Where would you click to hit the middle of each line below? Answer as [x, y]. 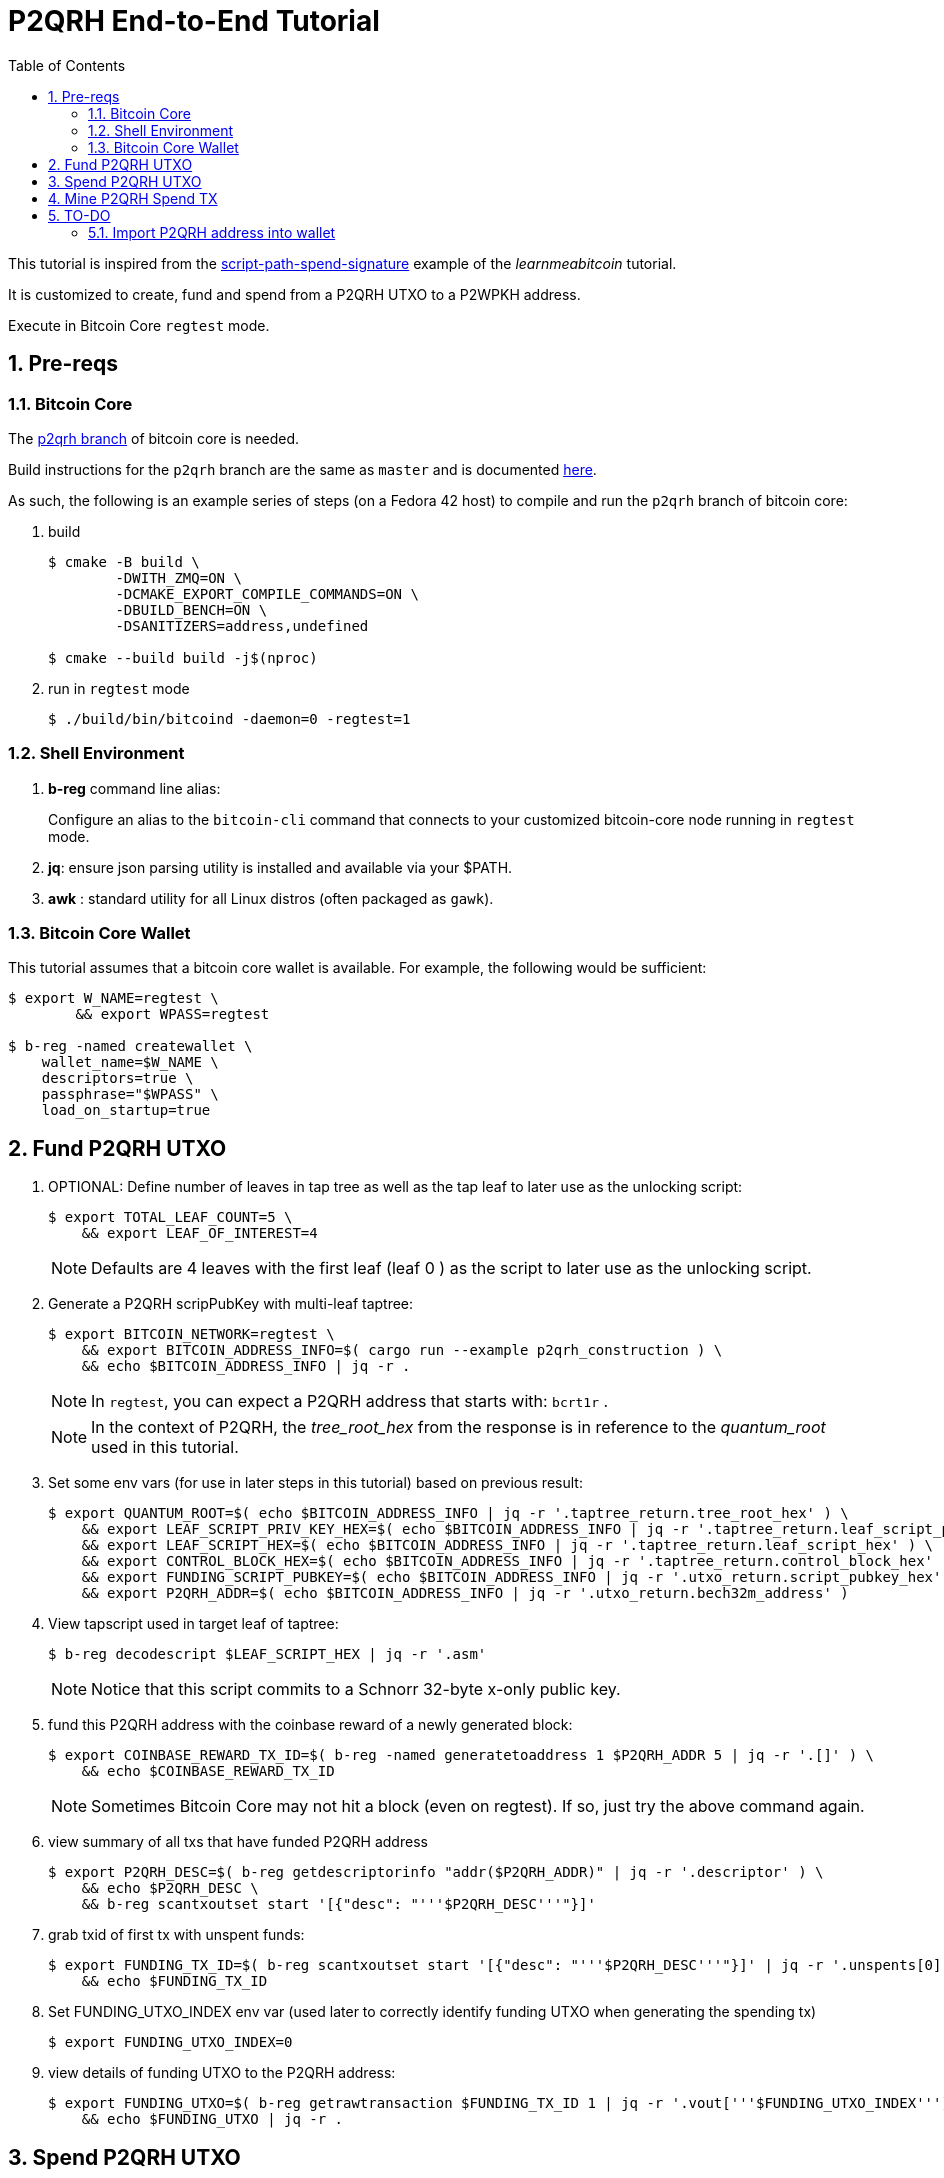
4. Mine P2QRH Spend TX [133, 198]
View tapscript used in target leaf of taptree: [193, 1624]
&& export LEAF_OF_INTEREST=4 [199, 1233]
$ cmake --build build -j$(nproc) [183, 657]
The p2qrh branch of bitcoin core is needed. [154, 438]
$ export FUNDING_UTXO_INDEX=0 [170, 2042]
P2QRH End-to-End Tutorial [194, 21]
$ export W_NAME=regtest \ [113, 998]
